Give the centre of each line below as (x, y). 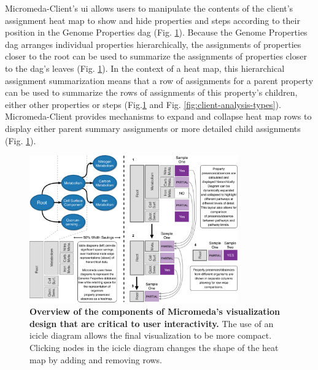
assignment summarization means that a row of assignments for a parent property (159, 80)
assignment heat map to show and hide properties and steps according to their (153, 20)
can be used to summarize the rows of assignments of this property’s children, (151, 92)
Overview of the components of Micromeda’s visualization (155, 311)
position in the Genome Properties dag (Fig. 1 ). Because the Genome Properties (156, 32)
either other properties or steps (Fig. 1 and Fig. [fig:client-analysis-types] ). (143, 104)
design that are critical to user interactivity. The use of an (152, 323)
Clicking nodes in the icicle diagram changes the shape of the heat (154, 347)
